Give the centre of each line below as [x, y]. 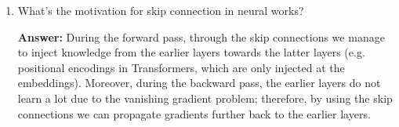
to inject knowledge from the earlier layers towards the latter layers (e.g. [191, 52]
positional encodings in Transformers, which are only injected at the [181, 67]
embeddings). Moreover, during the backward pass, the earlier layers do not [199, 83]
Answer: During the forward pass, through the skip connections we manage [201, 36]
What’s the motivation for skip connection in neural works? [161, 10]
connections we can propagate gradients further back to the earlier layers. [194, 113]
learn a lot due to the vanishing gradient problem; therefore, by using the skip [205, 98]
